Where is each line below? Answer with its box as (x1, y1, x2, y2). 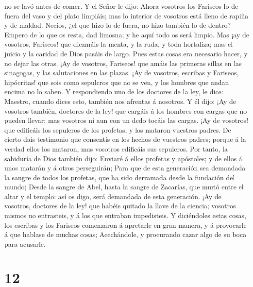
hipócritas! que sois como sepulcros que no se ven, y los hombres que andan (4, 77, 229, 87)
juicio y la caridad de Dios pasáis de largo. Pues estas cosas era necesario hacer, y (4, 48, 248, 58)
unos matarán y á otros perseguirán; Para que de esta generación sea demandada (4, 163, 246, 173)
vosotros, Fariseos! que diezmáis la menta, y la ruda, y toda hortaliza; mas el (4, 39, 233, 49)
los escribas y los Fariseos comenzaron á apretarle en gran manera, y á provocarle (4, 219, 247, 230)
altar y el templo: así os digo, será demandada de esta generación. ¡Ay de (4, 191, 221, 201)
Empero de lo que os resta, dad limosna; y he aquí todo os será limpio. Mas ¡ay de (4, 29, 249, 39)
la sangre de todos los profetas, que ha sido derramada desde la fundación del (4, 172, 235, 182)
